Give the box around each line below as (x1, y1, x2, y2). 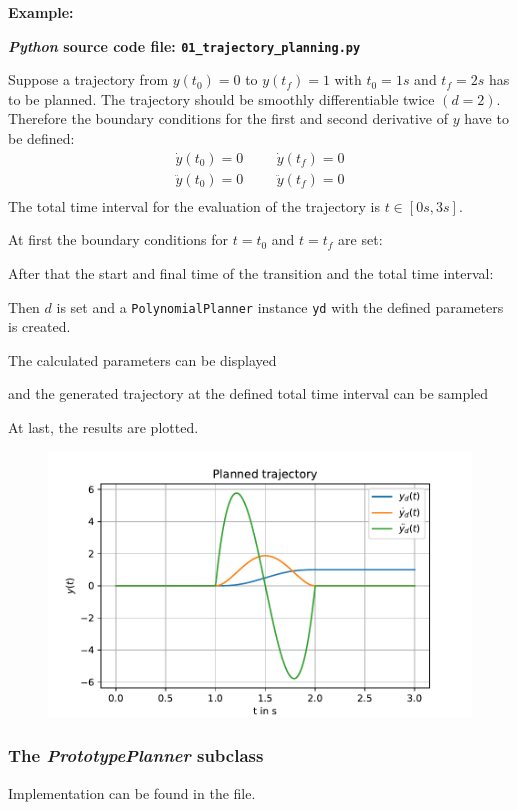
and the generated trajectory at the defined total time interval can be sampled (8, 383, 489, 404)
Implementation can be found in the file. (8, 782, 256, 803)
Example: (8, 2, 74, 22)
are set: (338, 229, 383, 250)
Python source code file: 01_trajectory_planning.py (8, 35, 361, 56)
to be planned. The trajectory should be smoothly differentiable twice (8, 88, 435, 109)
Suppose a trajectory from (8, 69, 169, 90)
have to (464, 108, 509, 129)
